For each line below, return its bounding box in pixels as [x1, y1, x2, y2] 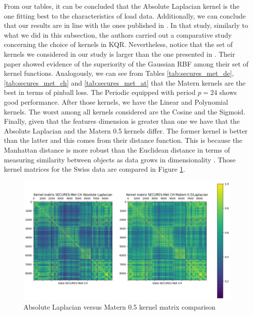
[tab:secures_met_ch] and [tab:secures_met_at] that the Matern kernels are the [4, 77, 246, 88]
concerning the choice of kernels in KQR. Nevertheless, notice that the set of [4, 39, 233, 49]
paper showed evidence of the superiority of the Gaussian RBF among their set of [4, 58, 249, 68]
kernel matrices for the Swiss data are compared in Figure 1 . [4, 164, 185, 174]
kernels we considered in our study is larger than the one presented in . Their [4, 48, 235, 59]
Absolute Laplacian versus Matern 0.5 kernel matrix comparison [23, 301, 216, 312]
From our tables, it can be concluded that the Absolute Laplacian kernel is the [4, 1, 240, 11]
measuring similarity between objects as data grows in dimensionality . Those [4, 154, 236, 164]
